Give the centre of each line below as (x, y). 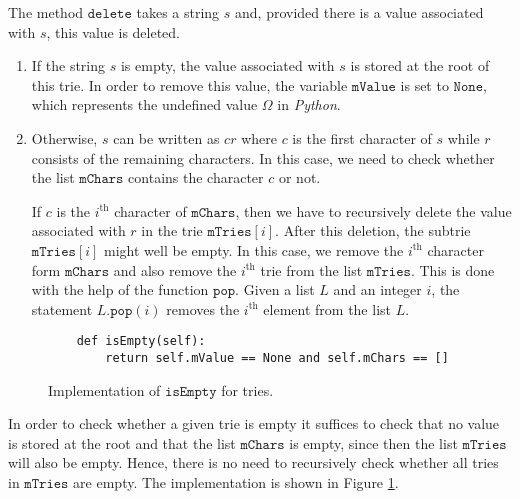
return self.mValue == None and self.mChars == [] (277, 357)
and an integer (377, 289)
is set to (424, 84)
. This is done (452, 269)
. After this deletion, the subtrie (373, 230)
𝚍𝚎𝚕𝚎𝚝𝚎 (109, 14)
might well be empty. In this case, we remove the (254, 249)
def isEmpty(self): (141, 341)
